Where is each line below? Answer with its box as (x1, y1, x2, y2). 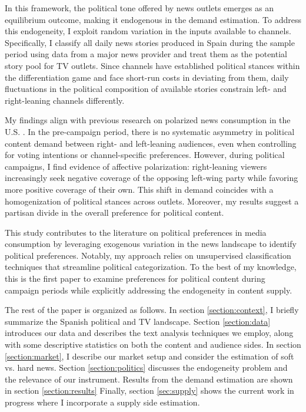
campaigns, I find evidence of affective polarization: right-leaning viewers (5, 160, 267, 172)
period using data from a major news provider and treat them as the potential (5, 48, 287, 60)
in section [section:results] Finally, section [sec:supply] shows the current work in (5, 384, 294, 397)
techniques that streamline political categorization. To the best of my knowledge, (5, 261, 297, 273)
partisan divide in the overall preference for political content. (5, 206, 224, 219)
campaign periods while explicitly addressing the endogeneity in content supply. (5, 284, 292, 296)
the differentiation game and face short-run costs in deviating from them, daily (5, 71, 289, 83)
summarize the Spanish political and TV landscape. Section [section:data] (5, 315, 271, 327)
